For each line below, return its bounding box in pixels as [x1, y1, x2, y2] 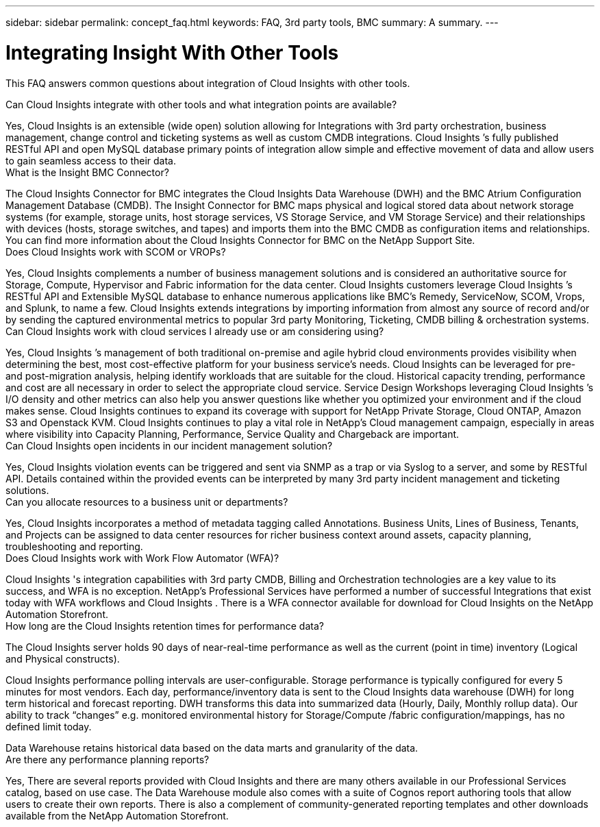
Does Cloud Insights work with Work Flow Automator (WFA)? [5, 552, 279, 564]
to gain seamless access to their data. [5, 154, 177, 166]
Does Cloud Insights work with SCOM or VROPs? [5, 245, 226, 258]
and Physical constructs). [5, 652, 120, 665]
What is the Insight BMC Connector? [5, 166, 169, 178]
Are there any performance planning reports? [5, 753, 210, 765]
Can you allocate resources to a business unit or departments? [5, 495, 288, 508]
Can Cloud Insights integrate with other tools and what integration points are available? [5, 98, 397, 110]
